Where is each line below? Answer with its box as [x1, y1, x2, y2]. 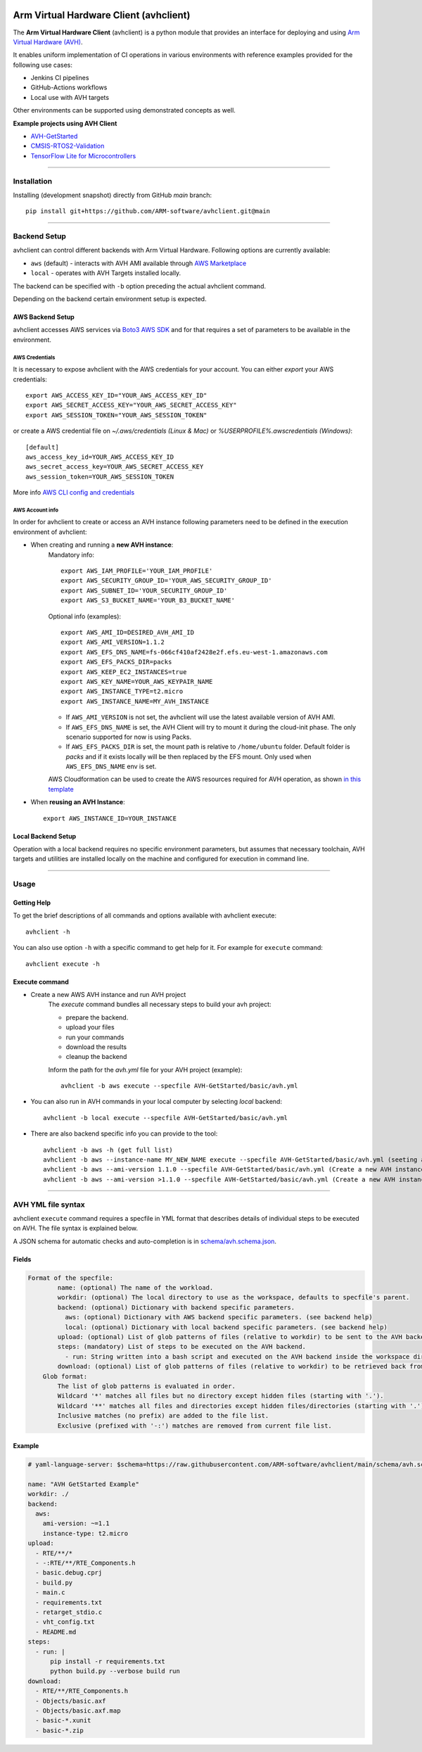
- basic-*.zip [35, 1726, 84, 1734]
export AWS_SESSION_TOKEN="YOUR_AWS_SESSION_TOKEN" [25, 411, 207, 419]
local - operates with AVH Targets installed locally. [30, 269, 181, 277]
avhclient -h [25, 927, 70, 936]
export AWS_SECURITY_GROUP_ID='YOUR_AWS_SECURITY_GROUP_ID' [60, 577, 272, 585]
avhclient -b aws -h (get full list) [43, 1145, 174, 1154]
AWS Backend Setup [13, 313, 75, 322]
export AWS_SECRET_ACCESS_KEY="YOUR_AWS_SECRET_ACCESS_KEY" [25, 401, 237, 410]
